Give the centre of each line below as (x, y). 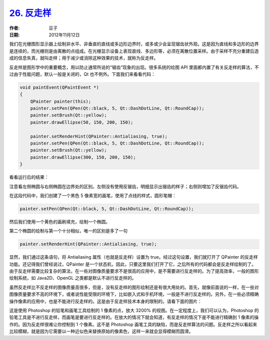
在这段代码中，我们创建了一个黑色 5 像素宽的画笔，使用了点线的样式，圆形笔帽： (93, 195)
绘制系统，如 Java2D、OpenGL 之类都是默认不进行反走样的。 (73, 278)
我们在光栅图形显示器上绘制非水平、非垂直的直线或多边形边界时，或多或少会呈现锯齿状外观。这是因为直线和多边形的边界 (134, 44)
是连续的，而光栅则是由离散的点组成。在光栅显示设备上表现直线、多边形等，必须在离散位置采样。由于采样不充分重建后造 (134, 51)
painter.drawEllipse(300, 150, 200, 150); (83, 157)
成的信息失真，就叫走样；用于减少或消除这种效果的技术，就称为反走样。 (84, 58)
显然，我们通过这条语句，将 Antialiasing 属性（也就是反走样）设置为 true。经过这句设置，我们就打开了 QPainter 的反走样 (134, 257)
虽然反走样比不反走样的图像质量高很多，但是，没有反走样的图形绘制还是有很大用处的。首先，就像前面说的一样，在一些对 (134, 287)
